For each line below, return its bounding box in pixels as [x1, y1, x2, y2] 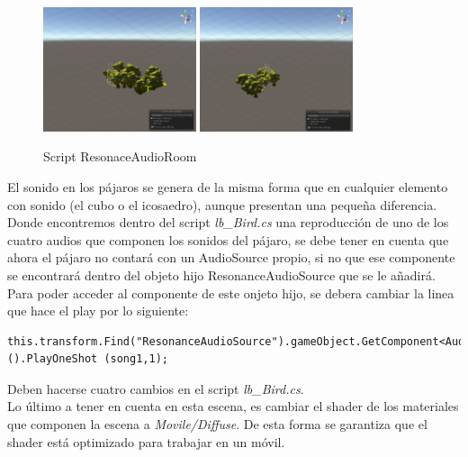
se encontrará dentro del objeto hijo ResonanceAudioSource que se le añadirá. [7, 265, 436, 284]
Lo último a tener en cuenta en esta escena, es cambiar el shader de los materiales [7, 397, 459, 416]
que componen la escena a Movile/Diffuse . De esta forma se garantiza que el [7, 415, 427, 434]
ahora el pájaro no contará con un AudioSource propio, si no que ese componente [7, 248, 455, 267]
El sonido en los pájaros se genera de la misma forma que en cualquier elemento [7, 177, 448, 196]
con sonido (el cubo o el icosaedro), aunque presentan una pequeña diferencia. [7, 195, 437, 214]
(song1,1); [103, 352, 168, 366]
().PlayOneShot [7, 352, 98, 366]
